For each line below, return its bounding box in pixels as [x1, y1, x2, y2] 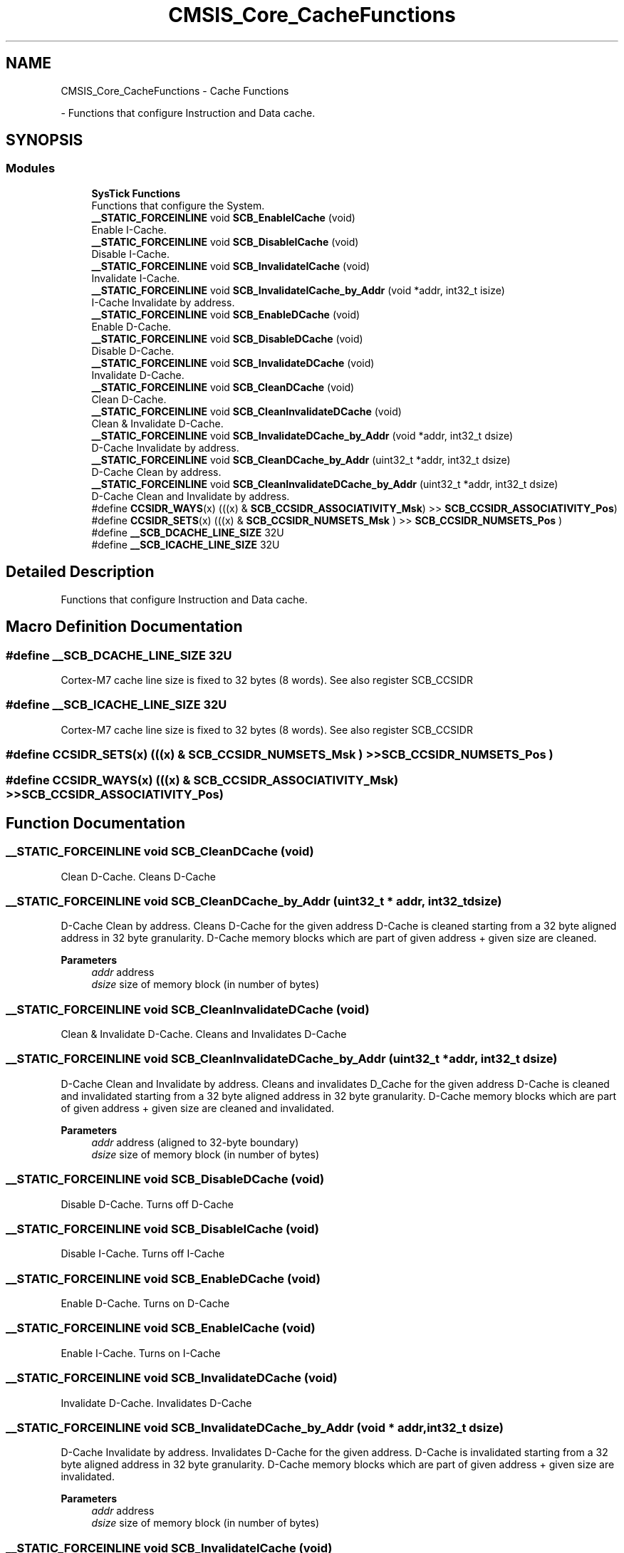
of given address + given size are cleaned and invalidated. [61, 1101, 334, 1114]
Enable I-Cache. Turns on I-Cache [61, 1346, 221, 1359]
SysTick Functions [91, 187, 181, 199]
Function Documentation [6, 814, 185, 832]
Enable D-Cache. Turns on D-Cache [61, 1297, 230, 1310]
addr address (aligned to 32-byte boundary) [91, 1136, 299, 1148]
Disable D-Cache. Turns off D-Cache [61, 1198, 234, 1210]
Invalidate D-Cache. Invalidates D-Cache [61, 1396, 252, 1409]
